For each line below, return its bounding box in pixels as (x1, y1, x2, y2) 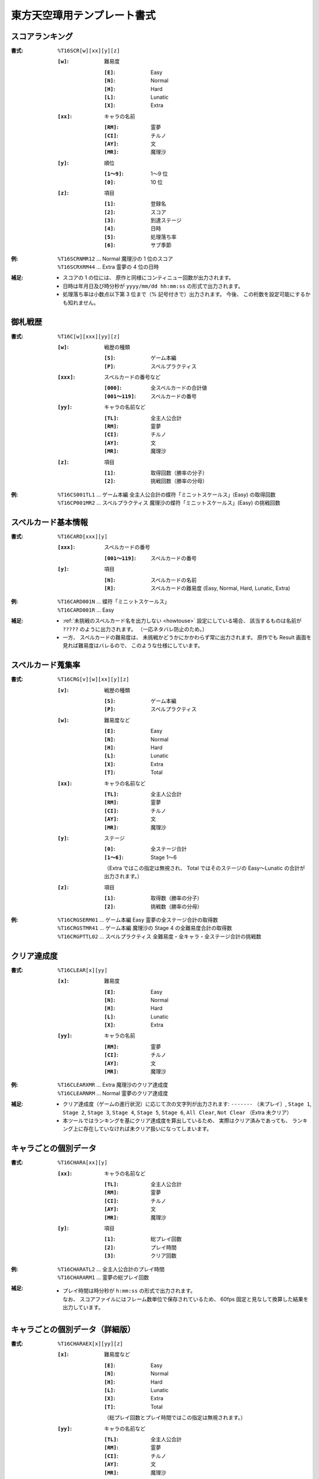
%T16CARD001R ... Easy (57, 606, 115, 613)
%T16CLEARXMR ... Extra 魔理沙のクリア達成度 (57, 1081, 168, 1089)
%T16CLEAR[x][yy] (57, 967, 108, 973)
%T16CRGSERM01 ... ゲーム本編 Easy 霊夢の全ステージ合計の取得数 (57, 916, 219, 923)
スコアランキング (11, 31, 73, 41)
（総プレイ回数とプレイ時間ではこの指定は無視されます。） (104, 1414, 246, 1421)
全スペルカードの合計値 (151, 385, 207, 392)
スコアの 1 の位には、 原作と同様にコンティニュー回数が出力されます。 (63, 274, 235, 281)
